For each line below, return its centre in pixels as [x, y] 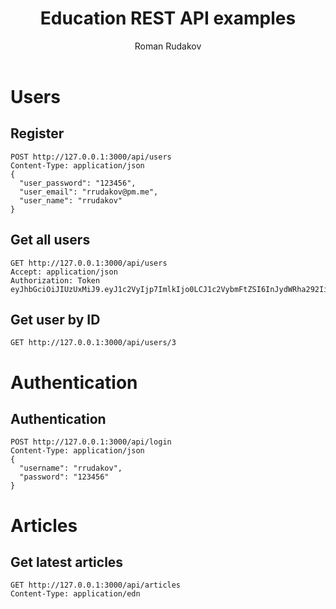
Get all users [50, 240]
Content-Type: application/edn [75, 594]
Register [37, 133]
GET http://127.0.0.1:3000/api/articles [96, 585]
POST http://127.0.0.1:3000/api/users [91, 157]
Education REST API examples [168, 18]
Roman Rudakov [168, 46]
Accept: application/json [64, 272]
